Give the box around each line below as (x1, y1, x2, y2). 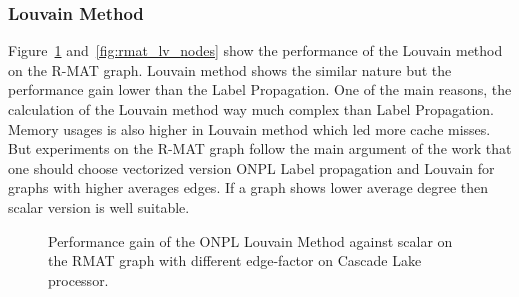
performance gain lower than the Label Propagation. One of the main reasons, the (8, 79, 512, 100)
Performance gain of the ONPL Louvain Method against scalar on (48, 230, 453, 251)
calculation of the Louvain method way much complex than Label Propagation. (8, 99, 494, 119)
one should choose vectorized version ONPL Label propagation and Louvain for (8, 157, 495, 178)
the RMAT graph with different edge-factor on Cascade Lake (48, 250, 422, 271)
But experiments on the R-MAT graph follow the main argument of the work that (8, 138, 512, 159)
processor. (48, 269, 109, 290)
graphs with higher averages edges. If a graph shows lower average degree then (8, 177, 489, 198)
